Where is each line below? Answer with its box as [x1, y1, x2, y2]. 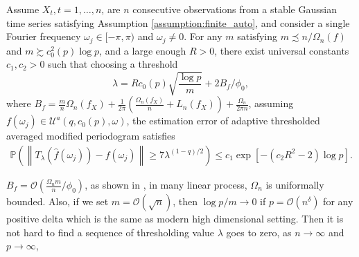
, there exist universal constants [214, 43, 349, 57]
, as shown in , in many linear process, [85, 178, 247, 191]
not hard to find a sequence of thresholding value [6, 225, 215, 239]
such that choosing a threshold [48, 57, 178, 71]
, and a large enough [99, 43, 186, 57]
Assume [6, 2, 40, 16]
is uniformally [265, 178, 324, 191]
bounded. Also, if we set [6, 194, 109, 208]
